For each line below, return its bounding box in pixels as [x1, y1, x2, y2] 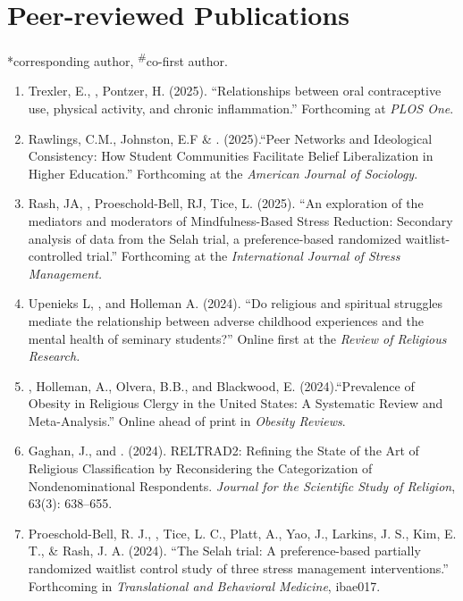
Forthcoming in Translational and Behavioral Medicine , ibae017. [28, 576, 381, 595]
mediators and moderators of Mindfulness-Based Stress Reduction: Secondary [28, 211, 453, 230]
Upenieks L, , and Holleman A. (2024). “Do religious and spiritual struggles [28, 294, 443, 313]
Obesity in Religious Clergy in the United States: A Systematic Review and [28, 394, 443, 413]
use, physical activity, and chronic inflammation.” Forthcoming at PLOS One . [28, 98, 454, 117]
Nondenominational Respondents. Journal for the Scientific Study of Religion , [28, 476, 456, 495]
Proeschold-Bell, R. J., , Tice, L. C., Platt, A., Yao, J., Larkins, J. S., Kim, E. [28, 523, 457, 542]
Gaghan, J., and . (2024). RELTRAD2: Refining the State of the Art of [28, 441, 419, 460]
